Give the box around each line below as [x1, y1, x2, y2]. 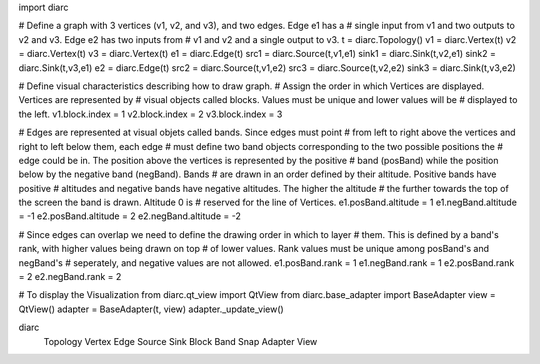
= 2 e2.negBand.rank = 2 [18, 271, 122, 283]
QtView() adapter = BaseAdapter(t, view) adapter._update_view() [18, 303, 284, 315]
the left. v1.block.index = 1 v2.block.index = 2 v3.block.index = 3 [18, 108, 283, 120]
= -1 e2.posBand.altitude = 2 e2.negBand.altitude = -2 [18, 210, 242, 222]
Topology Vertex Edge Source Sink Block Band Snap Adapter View [43, 335, 318, 347]
